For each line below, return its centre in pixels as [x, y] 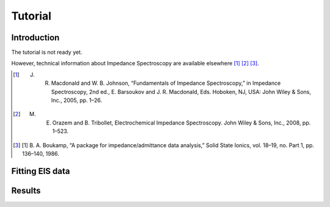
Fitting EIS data [41, 171]
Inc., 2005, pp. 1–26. [77, 100]
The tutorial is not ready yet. [47, 53]
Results [26, 190]
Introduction [35, 38]
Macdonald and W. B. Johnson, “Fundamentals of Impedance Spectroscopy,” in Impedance [166, 83]
